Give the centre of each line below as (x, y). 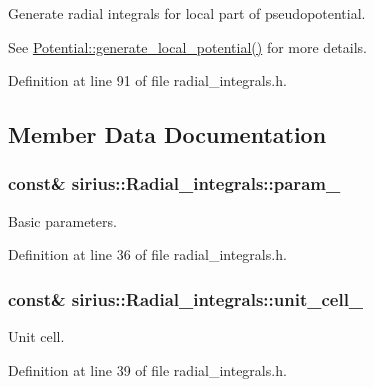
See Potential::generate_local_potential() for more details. (187, 46)
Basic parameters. (62, 220)
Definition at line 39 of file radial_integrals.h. (147, 369)
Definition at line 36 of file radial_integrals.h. (147, 254)
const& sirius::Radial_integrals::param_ (174, 183)
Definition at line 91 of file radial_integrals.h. (147, 80)
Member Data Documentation (167, 134)
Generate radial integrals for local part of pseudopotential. (187, 13)
